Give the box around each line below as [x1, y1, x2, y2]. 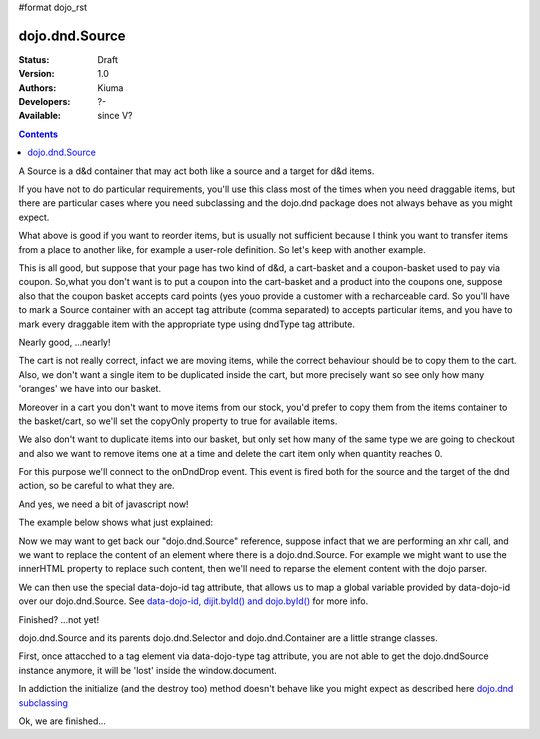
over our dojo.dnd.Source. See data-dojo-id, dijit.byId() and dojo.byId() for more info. [18, 595, 369, 607]
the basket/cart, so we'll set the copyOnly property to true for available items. [18, 415, 338, 427]
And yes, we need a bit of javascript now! [18, 498, 189, 510]
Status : [18, 53, 50, 65]
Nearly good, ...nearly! [18, 336, 111, 348]
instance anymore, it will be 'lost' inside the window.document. [18, 664, 277, 676]
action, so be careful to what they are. [18, 480, 175, 492]
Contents [18, 128, 59, 140]
